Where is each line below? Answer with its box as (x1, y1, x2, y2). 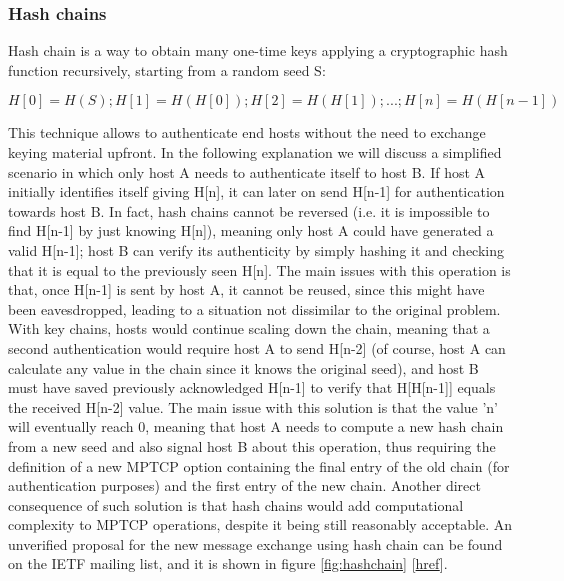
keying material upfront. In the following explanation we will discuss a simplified (8, 142, 502, 162)
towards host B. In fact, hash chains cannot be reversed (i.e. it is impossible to (8, 200, 490, 221)
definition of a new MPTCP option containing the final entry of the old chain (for (8, 455, 510, 476)
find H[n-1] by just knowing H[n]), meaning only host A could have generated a (8, 220, 494, 241)
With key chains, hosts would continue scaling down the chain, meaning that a (8, 318, 490, 339)
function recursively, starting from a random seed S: (8, 59, 326, 80)
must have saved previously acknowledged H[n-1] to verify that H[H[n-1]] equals (8, 377, 496, 398)
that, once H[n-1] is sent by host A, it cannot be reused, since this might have (8, 279, 485, 300)
